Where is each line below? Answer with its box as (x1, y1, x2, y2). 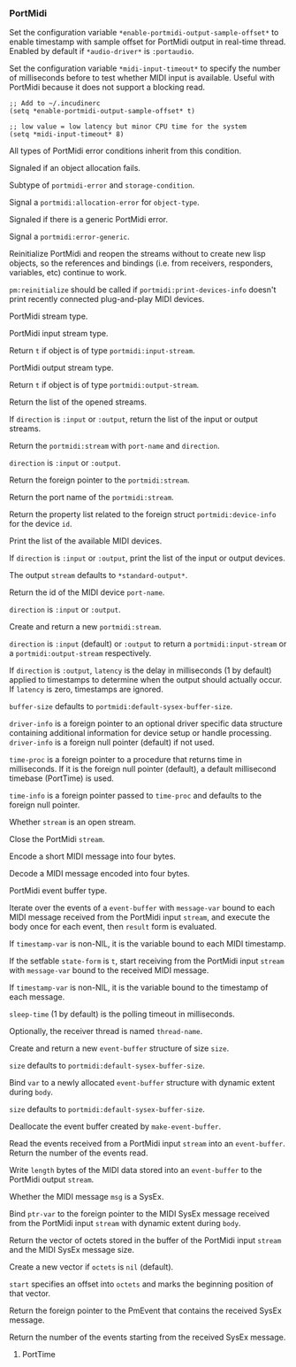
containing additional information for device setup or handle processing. (9, 728, 272, 738)
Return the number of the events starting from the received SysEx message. (9, 1332, 286, 1343)
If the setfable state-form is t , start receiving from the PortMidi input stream (9, 955, 285, 967)
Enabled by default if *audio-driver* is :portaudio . (9, 46, 194, 57)
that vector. (9, 1288, 51, 1299)
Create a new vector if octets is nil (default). (9, 1262, 174, 1272)
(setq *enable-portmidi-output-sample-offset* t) (9, 107, 196, 116)
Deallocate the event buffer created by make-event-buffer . (9, 1121, 222, 1131)
